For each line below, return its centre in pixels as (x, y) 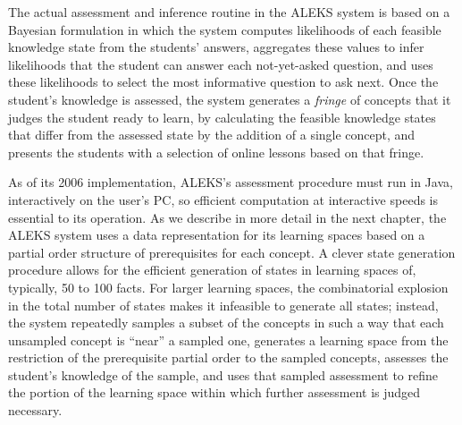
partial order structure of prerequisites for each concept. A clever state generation (232, 252)
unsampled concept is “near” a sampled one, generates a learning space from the (228, 340)
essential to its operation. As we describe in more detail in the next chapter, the (227, 217)
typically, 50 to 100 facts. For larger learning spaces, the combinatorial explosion (228, 287)
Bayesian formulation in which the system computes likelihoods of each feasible (225, 29)
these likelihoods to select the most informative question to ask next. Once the (223, 82)
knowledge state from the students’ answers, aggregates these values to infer (216, 47)
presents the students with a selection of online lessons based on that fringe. (216, 152)
